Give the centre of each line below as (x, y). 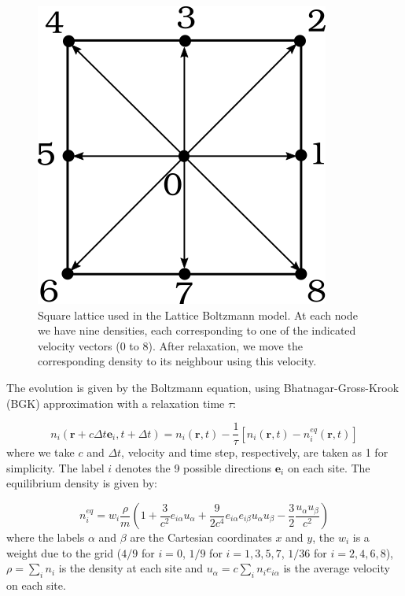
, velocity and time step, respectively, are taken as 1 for (255, 452)
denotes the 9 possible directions (193, 467)
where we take (40, 452)
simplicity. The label (55, 467)
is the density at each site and (131, 568)
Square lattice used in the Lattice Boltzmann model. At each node (198, 315)
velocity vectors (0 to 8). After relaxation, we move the (170, 345)
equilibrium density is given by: (82, 483)
